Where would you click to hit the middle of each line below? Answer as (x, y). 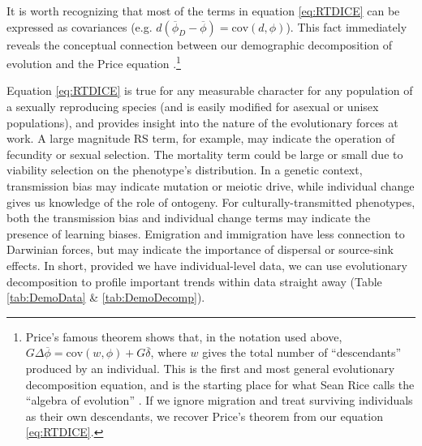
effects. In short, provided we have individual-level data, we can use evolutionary (207, 265)
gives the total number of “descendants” (302, 352)
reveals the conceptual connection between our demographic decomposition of (200, 44)
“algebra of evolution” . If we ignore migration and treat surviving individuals (219, 400)
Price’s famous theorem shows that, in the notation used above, (184, 336)
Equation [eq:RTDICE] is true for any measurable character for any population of (210, 90)
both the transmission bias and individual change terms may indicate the (189, 218)
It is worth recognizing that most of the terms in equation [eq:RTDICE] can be (203, 11)
